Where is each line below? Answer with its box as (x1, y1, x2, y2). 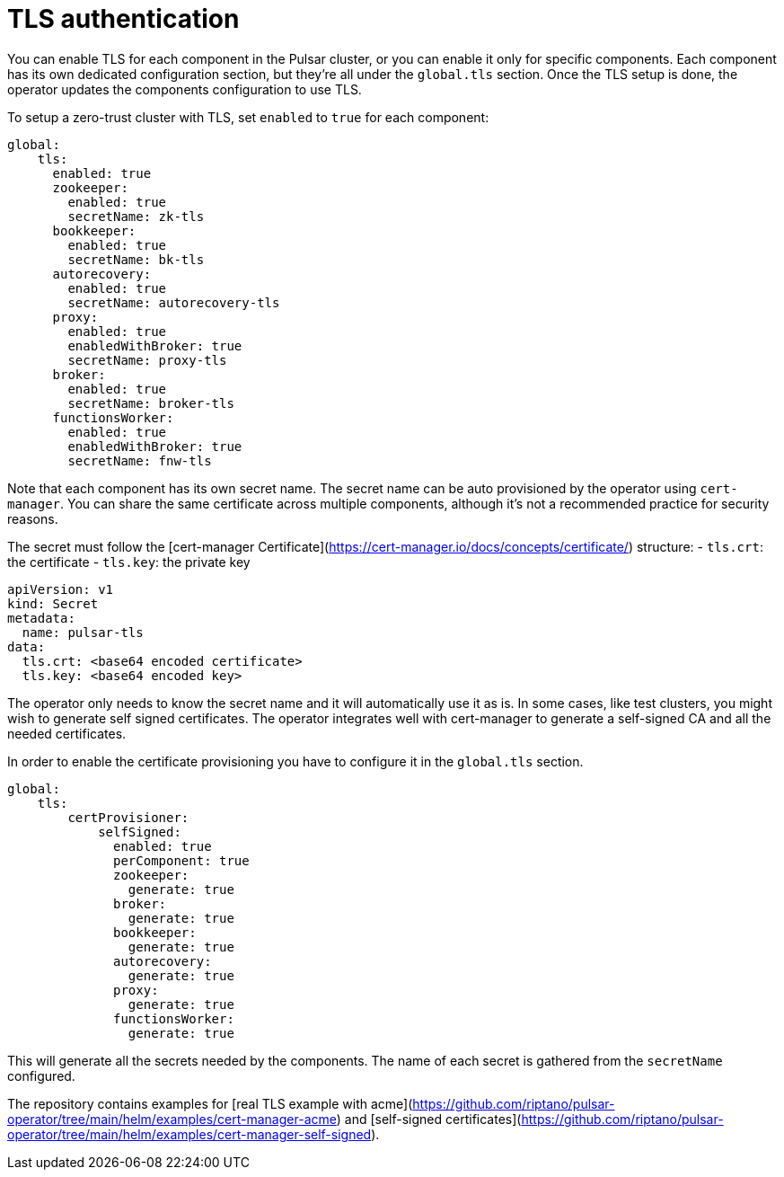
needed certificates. (7, 725, 127, 741)
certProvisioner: (67, 810, 189, 825)
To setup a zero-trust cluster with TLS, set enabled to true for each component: (7, 109, 489, 125)
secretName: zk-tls (67, 208, 205, 224)
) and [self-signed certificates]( (336, 1111, 522, 1127)
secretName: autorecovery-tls (67, 295, 280, 310)
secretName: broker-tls (67, 395, 234, 411)
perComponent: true (113, 853, 250, 868)
